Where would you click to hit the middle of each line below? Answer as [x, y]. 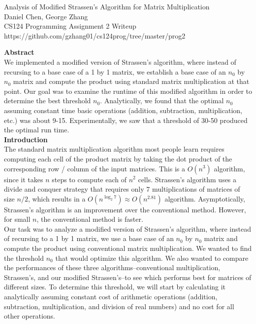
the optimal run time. [37, 130]
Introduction [26, 139]
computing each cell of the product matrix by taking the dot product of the [118, 158]
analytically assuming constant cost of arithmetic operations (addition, [111, 297]
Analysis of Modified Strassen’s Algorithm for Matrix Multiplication [107, 6]
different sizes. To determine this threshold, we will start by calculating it [115, 287]
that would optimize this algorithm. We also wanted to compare [152, 258]
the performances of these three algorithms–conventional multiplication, [112, 267]
